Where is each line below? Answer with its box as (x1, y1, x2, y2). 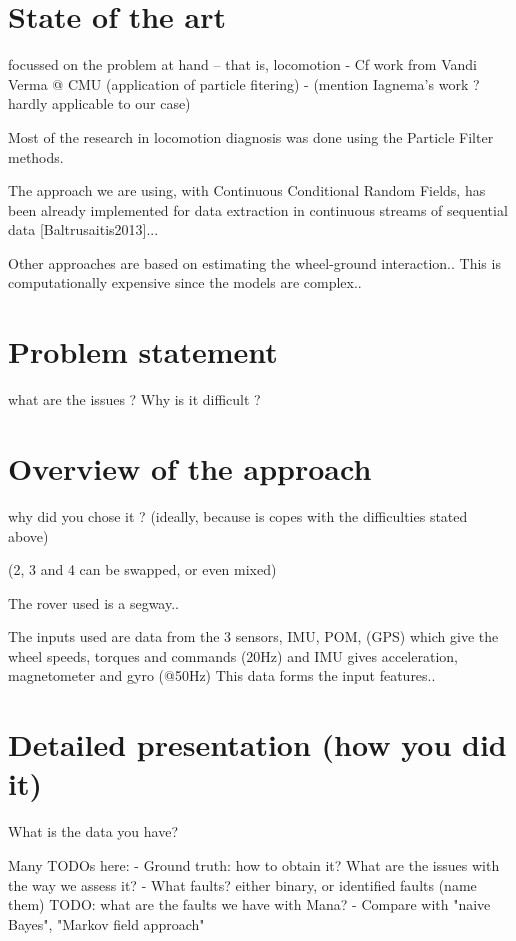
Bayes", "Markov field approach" (8, 913, 205, 934)
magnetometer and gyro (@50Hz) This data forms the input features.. (8, 665, 436, 686)
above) (8, 525, 49, 546)
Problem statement (8, 331, 278, 372)
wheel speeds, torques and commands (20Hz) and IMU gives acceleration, (8, 645, 458, 666)
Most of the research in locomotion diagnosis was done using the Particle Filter (8, 126, 494, 147)
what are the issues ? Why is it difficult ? (8, 389, 261, 410)
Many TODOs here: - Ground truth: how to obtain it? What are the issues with (8, 854, 500, 875)
